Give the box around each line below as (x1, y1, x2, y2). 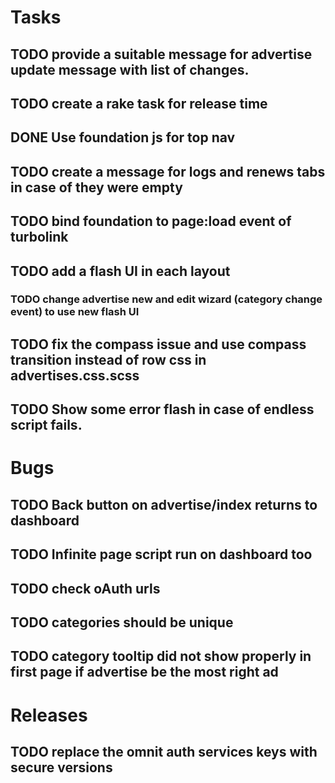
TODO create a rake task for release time (10, 95, 268, 112)
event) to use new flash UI (10, 305, 140, 319)
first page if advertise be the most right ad (10, 664, 279, 681)
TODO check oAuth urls (10, 580, 161, 597)
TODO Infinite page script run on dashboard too (10, 546, 313, 563)
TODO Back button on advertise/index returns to (10, 496, 318, 513)
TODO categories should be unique (10, 614, 234, 631)
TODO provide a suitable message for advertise (10, 46, 313, 63)
